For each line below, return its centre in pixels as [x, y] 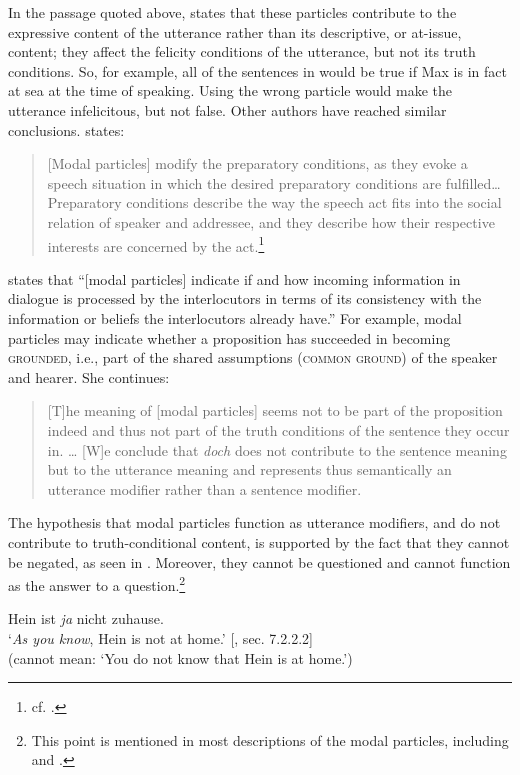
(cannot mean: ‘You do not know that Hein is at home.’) [180, 657]
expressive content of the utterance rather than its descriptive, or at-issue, [235, 31]
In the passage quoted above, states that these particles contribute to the [232, 12]
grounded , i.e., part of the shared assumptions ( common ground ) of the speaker [253, 357]
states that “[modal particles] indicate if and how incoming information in [234, 278]
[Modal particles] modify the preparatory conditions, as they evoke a [257, 163]
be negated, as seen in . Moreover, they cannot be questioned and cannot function [259, 561]
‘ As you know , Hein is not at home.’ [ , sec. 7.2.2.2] [160, 637]
